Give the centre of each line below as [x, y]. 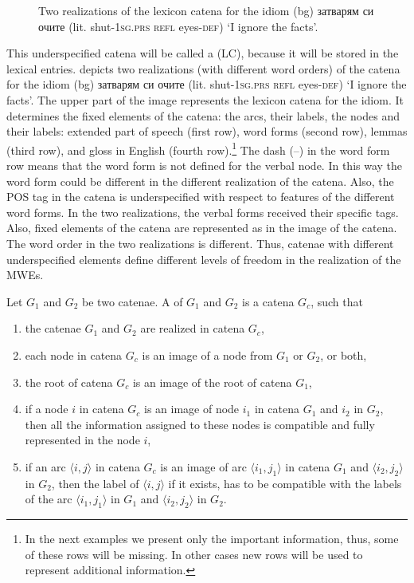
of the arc [49, 499]
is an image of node [192, 409]
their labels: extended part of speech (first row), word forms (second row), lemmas [207, 131]
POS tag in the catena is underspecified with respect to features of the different [201, 197]
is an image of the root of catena [212, 382]
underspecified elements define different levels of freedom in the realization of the [204, 259]
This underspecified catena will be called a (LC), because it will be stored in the [203, 53]
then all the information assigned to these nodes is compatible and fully [200, 424]
